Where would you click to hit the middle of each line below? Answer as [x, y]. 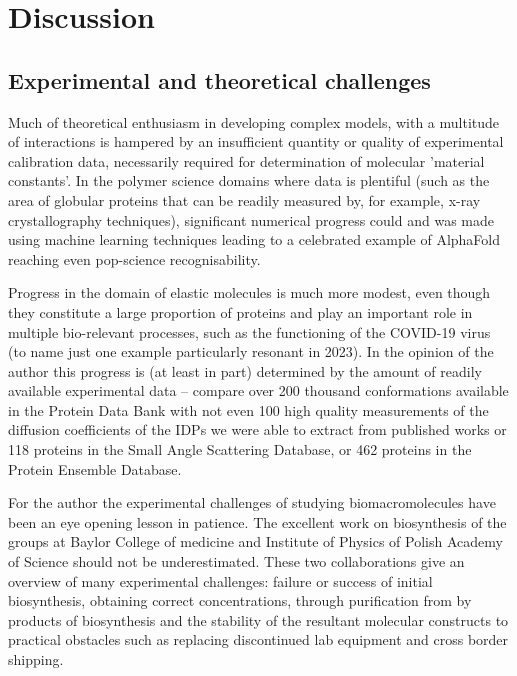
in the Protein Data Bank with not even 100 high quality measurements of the [248, 409]
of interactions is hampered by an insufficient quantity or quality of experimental [256, 141]
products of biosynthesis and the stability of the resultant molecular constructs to [258, 619]
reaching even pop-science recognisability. [134, 258]
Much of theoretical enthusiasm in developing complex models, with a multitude [254, 121]
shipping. [36, 659]
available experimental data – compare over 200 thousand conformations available [258, 390]
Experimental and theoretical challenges [219, 79]
